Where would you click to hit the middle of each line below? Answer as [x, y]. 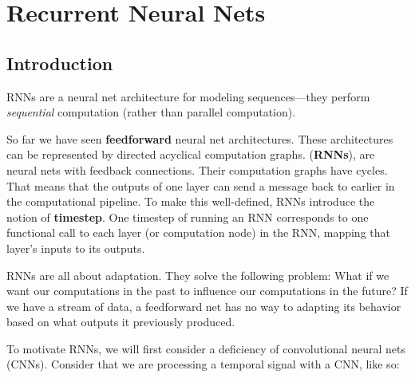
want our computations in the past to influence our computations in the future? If [207, 291]
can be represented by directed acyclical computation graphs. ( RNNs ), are [191, 154]
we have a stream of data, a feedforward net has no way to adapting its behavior [204, 306]
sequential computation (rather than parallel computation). [151, 112]
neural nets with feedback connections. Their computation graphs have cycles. [197, 169]
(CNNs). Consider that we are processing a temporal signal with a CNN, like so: [203, 364]
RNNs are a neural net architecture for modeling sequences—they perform [188, 96]
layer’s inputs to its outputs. [76, 248]
